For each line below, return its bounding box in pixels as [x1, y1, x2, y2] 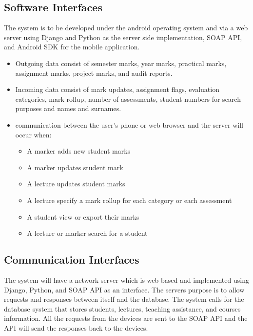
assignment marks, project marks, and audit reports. [15, 67, 173, 78]
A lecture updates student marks [27, 179, 125, 189]
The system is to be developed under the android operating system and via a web [4, 22, 248, 33]
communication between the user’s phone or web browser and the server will [15, 119, 243, 130]
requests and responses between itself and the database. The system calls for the [4, 294, 244, 304]
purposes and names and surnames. [15, 103, 121, 113]
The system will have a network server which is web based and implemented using [4, 274, 249, 285]
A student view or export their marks [27, 211, 139, 222]
